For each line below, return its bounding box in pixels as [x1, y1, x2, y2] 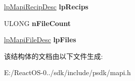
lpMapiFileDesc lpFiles [4, 34, 76, 45]
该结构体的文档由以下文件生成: [4, 51, 103, 61]
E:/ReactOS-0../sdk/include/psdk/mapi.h [4, 67, 131, 78]
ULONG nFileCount [4, 18, 71, 28]
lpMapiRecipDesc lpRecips [4, 1, 89, 11]
